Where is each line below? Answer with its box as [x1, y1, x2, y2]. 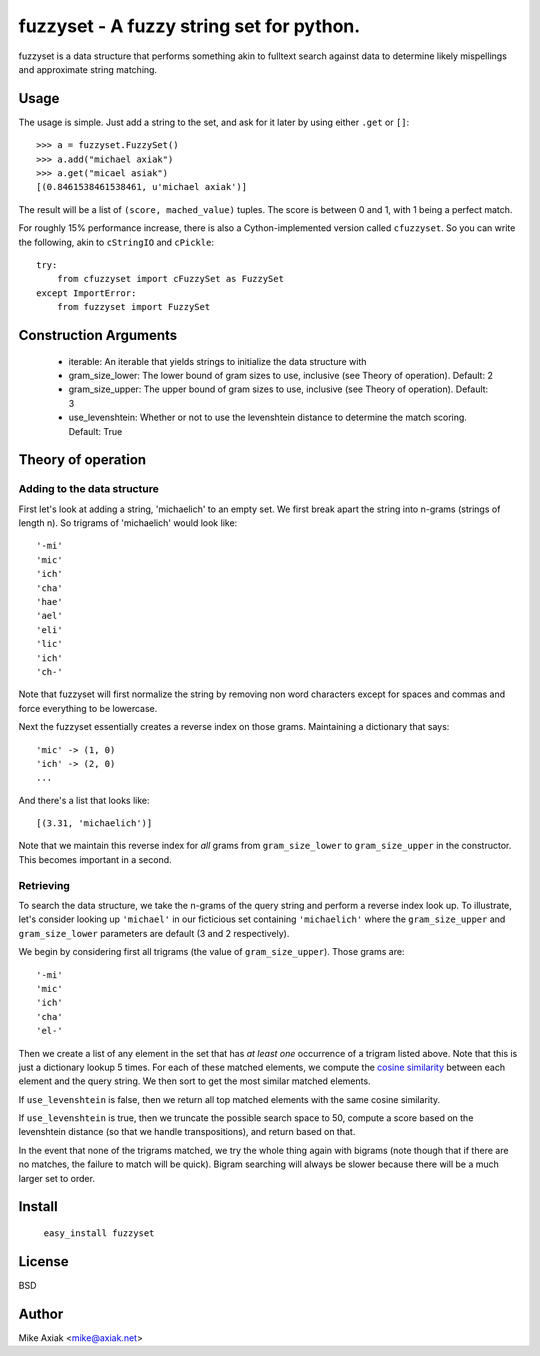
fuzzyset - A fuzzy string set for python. [18, 15, 361, 37]
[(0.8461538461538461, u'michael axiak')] [36, 181, 248, 193]
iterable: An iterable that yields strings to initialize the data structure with [68, 355, 367, 367]
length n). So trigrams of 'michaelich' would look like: [18, 517, 238, 529]
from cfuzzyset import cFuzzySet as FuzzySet [56, 273, 285, 285]
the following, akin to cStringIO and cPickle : [18, 236, 215, 248]
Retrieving [18, 878, 70, 892]
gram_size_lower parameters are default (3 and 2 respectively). [18, 927, 290, 939]
